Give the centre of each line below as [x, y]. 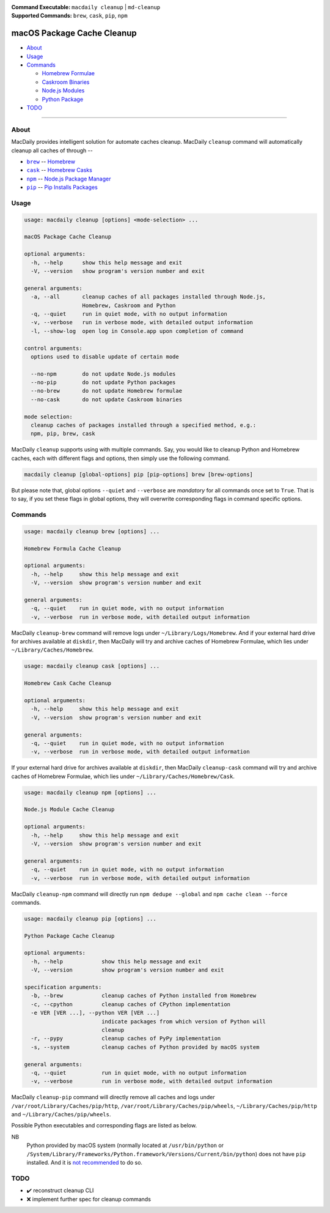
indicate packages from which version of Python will [183, 1021]
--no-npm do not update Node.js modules [103, 374]
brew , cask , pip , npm [100, 16]
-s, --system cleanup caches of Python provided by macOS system [145, 1047]
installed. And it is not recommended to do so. [85, 1163]
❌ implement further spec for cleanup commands [89, 1199]
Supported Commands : [42, 16]
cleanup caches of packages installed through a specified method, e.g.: [144, 425]
